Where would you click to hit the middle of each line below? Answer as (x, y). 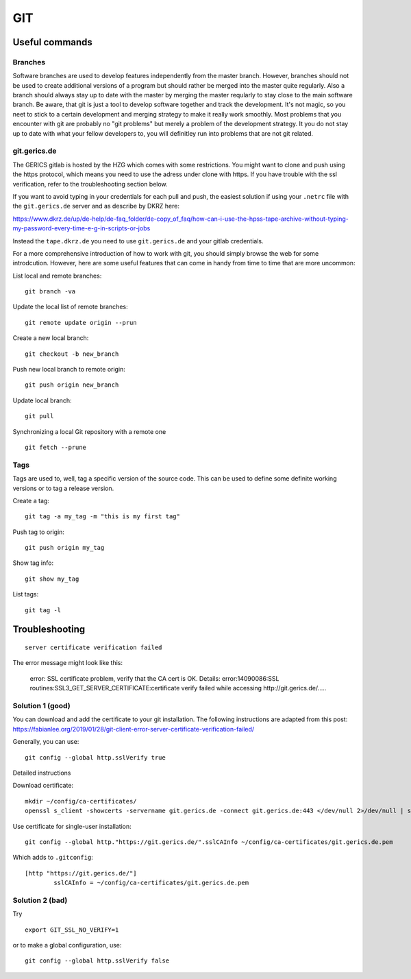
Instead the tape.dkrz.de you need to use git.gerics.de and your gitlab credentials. (138, 241)
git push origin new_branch (72, 385)
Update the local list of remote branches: (70, 307)
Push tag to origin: (39, 532)
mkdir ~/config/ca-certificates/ (81, 801)
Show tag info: (33, 563)
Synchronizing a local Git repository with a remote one (89, 431)
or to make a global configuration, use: (67, 945)
